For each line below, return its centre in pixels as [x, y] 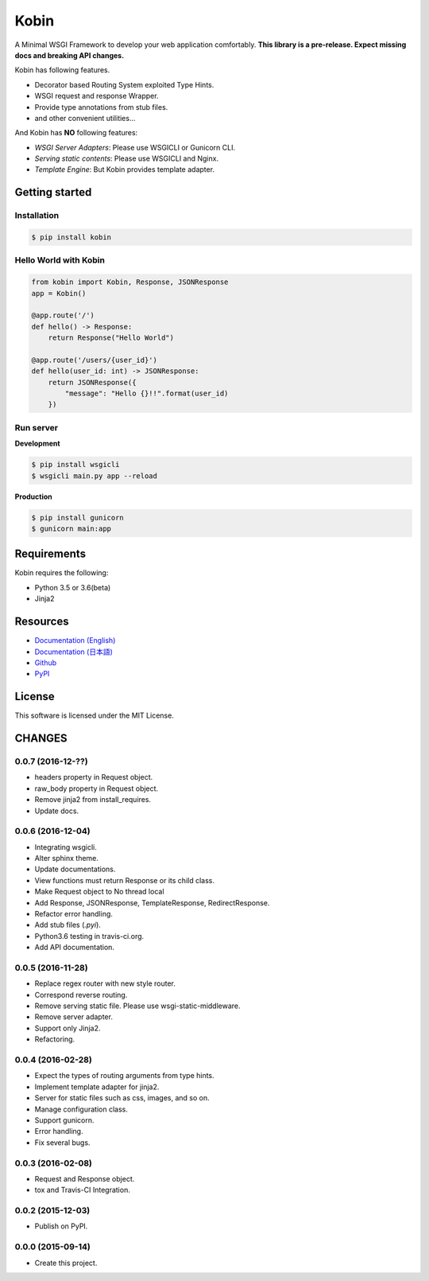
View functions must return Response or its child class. [124, 880]
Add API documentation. [75, 948]
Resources [42, 622]
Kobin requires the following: [62, 573]
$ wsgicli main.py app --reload [95, 476]
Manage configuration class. [81, 1109]
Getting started [53, 192]
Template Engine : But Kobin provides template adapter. [124, 169]
